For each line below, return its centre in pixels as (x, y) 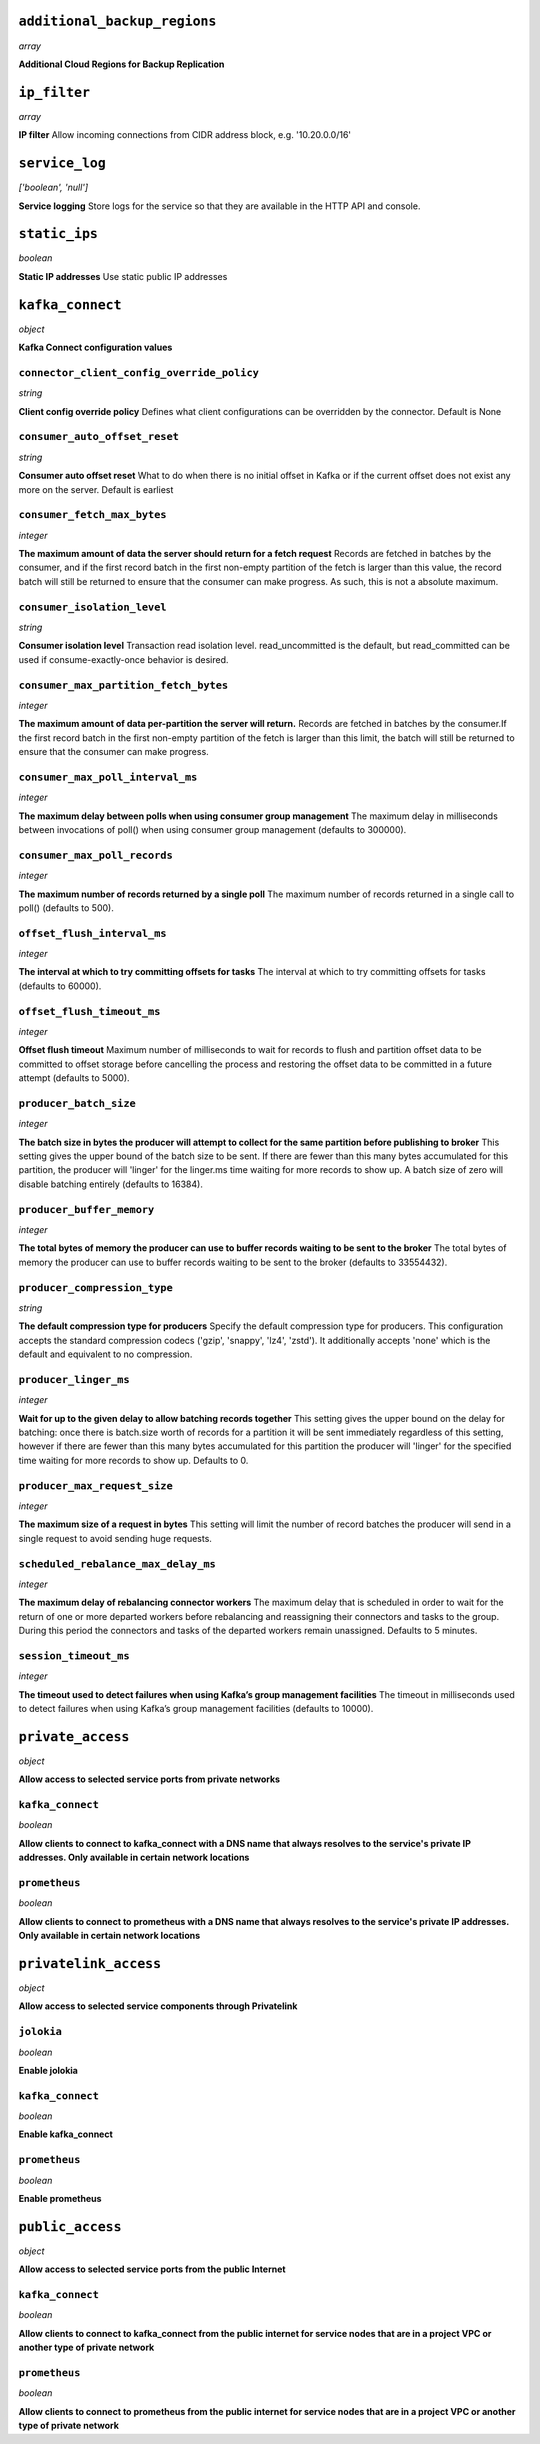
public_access (70, 2226)
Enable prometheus (60, 2198)
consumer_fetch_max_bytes (92, 515)
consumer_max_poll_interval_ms (108, 777)
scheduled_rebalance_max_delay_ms (117, 1563)
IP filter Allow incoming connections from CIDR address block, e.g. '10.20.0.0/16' (185, 135)
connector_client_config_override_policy (139, 372)
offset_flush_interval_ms (92, 933)
